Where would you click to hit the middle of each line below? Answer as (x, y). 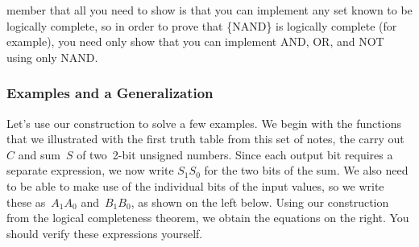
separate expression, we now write (90, 170)
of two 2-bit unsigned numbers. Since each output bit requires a (235, 154)
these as (26, 202)
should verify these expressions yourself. (105, 233)
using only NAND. (52, 57)
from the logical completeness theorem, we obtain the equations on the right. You (208, 218)
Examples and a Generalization (110, 93)
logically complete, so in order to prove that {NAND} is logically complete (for (202, 25)
